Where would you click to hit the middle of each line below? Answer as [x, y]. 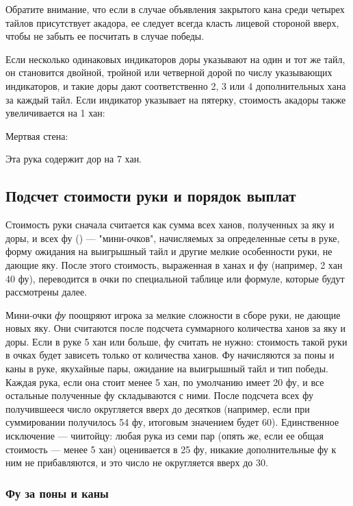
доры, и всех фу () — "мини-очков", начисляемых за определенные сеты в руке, [173, 238]
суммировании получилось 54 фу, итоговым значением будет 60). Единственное [172, 422]
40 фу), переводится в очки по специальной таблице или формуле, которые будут [175, 278]
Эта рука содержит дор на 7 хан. [74, 159]
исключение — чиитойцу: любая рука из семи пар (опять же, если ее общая [165, 436]
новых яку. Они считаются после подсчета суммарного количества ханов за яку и [176, 328]
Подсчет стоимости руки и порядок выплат [151, 196]
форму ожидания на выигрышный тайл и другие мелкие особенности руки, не [169, 251]
